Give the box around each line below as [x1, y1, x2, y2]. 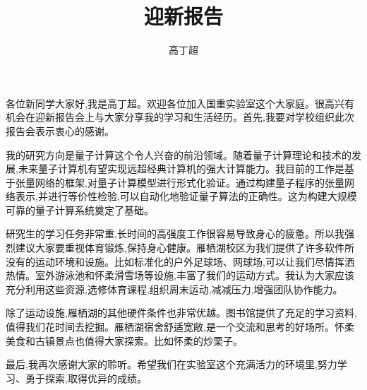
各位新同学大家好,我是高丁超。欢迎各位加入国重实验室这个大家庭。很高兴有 [6, 95, 354, 110]
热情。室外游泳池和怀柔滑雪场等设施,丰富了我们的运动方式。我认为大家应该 [6, 268, 354, 283]
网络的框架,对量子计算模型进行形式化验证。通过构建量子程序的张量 [35, 175, 344, 189]
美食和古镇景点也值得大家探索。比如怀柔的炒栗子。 [6, 333, 243, 348]
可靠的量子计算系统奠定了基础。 [6, 202, 154, 217]
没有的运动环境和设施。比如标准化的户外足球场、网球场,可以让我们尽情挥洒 [6, 254, 354, 268]
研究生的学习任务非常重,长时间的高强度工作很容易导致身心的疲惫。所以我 [6, 226, 344, 241]
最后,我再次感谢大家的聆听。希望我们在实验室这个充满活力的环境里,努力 [6, 357, 337, 372]
